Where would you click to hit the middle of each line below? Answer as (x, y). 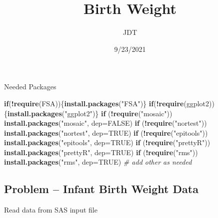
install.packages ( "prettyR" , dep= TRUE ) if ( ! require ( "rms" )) (101, 152)
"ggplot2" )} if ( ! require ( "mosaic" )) (118, 113)
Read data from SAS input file (51, 210)
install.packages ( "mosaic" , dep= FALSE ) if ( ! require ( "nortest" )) (105, 123)
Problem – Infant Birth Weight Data (101, 189)
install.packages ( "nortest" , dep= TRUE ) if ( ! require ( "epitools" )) (106, 132)
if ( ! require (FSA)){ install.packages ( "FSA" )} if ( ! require (94, 103)
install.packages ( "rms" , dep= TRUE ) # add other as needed (98, 162)
